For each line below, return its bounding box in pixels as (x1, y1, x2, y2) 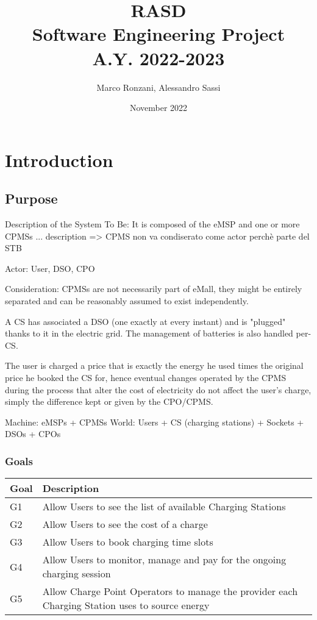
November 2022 (129, 101, 188, 114)
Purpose (5, 189, 58, 208)
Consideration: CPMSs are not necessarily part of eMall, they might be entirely (5, 282, 302, 295)
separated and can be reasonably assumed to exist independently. (5, 294, 249, 307)
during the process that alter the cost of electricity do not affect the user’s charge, (5, 383, 312, 396)
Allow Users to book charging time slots (42, 535, 213, 549)
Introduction (5, 147, 113, 172)
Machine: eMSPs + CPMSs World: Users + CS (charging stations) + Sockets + (5, 415, 304, 428)
